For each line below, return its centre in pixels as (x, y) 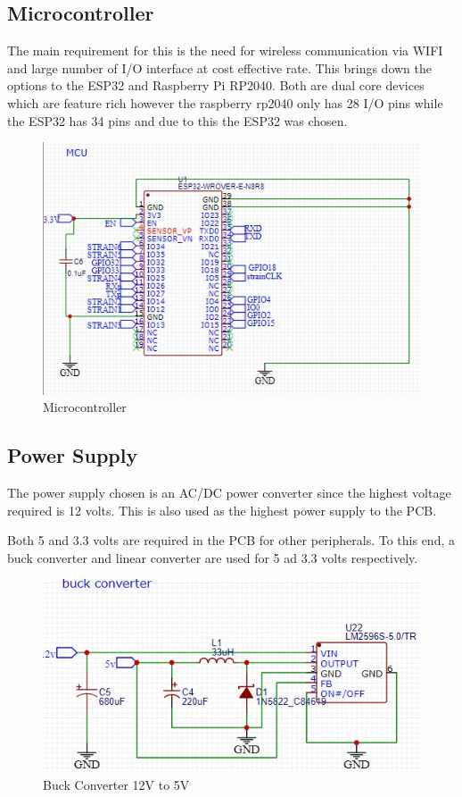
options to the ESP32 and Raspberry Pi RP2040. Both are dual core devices (216, 85)
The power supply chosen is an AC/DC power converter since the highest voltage (229, 492)
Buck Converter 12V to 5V (116, 784)
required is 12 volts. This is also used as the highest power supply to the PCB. (222, 510)
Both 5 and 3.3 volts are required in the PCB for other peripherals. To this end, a (231, 540)
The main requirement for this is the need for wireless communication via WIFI (225, 50)
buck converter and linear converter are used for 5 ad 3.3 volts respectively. (213, 557)
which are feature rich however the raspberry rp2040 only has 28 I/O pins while (225, 102)
